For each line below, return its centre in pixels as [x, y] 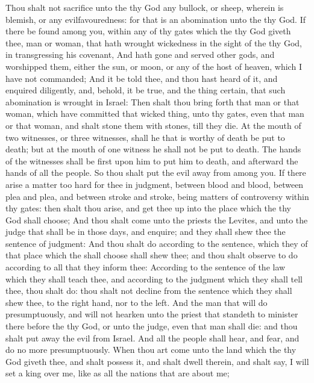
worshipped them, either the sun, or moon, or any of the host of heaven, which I [154, 66]
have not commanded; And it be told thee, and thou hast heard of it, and [142, 78]
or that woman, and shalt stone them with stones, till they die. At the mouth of [153, 125]
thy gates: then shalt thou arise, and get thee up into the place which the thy [148, 208]
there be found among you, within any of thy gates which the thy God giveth [148, 31]
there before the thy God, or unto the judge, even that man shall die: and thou [152, 326]
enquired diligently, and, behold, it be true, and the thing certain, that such [146, 90]
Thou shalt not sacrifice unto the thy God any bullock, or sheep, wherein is [145, 7]
